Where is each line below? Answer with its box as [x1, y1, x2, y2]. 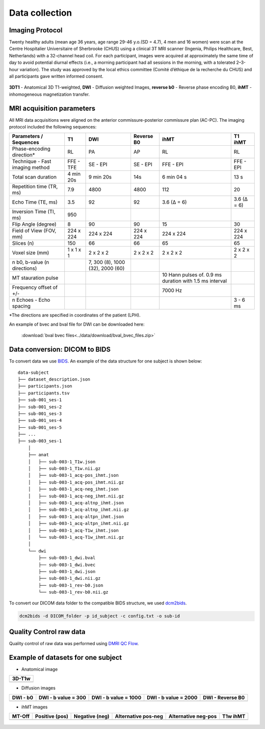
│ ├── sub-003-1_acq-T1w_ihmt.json [27, 527, 119, 533]
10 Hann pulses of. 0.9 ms [162, 271, 222, 278]
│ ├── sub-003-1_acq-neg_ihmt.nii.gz [27, 493, 124, 499]
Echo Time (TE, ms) [12, 199, 58, 206]
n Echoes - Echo [12, 297, 51, 304]
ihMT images [21, 704, 48, 710]
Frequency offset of [12, 284, 58, 291]
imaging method [12, 164, 50, 171]
